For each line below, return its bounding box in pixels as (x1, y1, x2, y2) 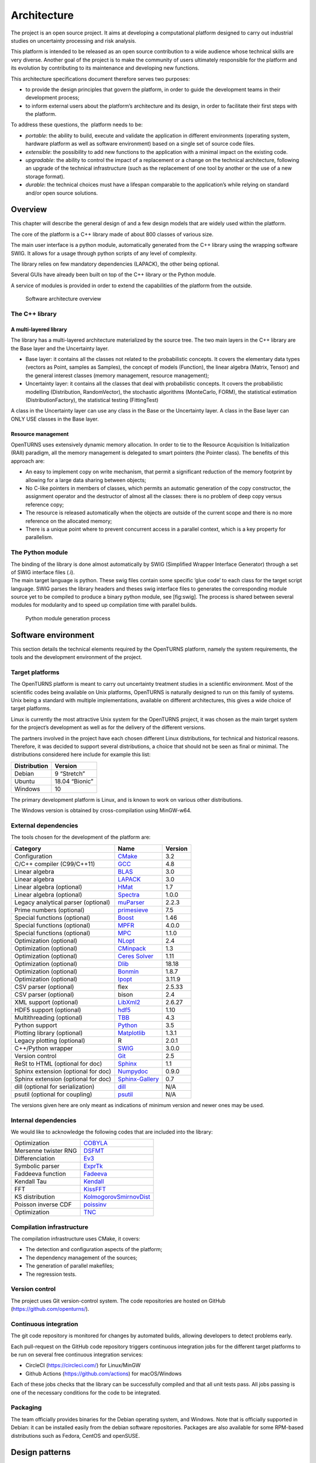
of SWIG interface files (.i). (11, 568, 75, 576)
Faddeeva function (14, 1170, 67, 1178)
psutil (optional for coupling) (14, 1090, 92, 1098)
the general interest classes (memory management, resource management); (25, 372, 209, 379)
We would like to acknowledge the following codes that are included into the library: (11, 1128, 213, 1135)
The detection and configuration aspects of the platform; (25, 1246, 163, 1253)
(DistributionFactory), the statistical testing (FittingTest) (25, 396, 159, 403)
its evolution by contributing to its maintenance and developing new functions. (11, 64, 200, 71)
